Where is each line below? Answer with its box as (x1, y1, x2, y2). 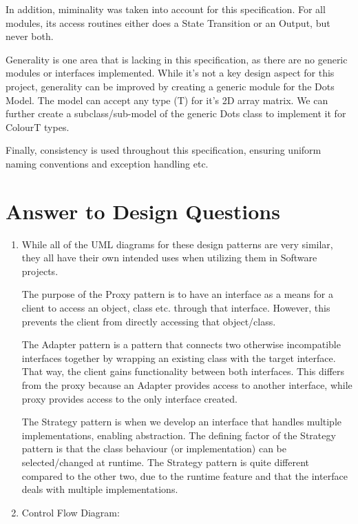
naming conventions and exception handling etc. (6, 156, 209, 170)
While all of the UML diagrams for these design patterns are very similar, (21, 236, 333, 251)
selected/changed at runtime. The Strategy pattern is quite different (21, 454, 309, 469)
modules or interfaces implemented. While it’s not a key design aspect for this (6, 65, 335, 80)
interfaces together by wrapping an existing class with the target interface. (21, 350, 336, 365)
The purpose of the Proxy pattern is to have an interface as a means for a (21, 287, 333, 301)
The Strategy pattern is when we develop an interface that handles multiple (21, 414, 342, 429)
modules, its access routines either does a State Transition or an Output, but (6, 15, 330, 30)
